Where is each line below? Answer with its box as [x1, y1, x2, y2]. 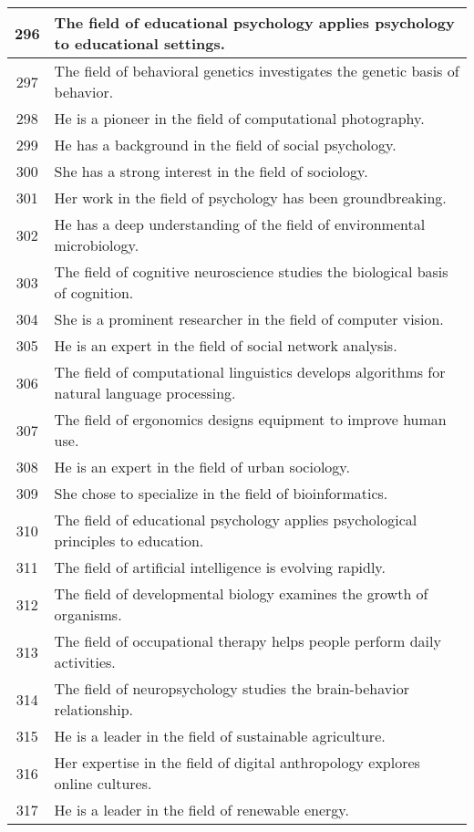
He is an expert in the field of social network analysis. [54, 335, 397, 356]
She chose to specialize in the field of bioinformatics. [54, 483, 388, 504]
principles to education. [54, 530, 204, 551]
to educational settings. [54, 33, 225, 54]
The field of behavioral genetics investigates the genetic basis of [54, 60, 459, 81]
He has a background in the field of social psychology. [54, 134, 397, 155]
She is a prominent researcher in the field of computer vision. [54, 308, 444, 329]
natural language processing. [54, 382, 236, 403]
